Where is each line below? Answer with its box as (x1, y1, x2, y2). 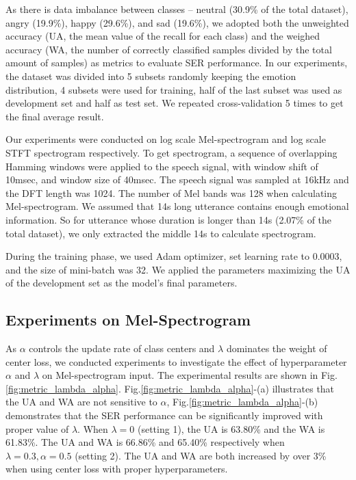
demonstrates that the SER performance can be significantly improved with (5, 408, 323, 423)
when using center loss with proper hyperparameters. (5, 462, 228, 476)
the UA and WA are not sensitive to (5, 395, 157, 409)
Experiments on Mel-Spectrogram (5, 309, 251, 330)
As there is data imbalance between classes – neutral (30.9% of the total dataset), (5, 2, 348, 16)
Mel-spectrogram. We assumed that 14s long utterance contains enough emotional (5, 199, 349, 213)
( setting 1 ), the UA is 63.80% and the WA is (137, 421, 325, 436)
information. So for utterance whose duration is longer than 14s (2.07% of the (5, 212, 332, 226)
